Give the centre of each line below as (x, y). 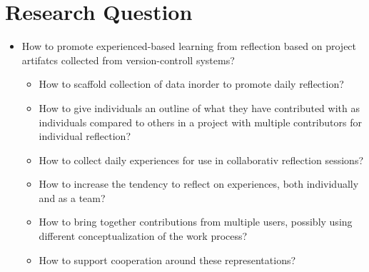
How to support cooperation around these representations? (167, 260)
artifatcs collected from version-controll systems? (128, 60)
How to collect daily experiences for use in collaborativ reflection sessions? (201, 160)
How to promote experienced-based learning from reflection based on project (189, 46)
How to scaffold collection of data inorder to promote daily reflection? (191, 84)
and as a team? (72, 197)
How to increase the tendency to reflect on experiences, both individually (199, 184)
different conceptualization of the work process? (143, 236)
